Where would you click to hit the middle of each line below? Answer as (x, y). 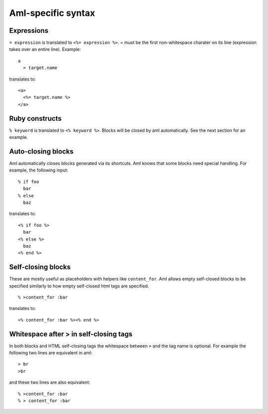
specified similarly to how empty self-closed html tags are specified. (79, 286)
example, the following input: (39, 170)
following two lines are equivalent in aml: (51, 353)
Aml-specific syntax (52, 13)
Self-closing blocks (40, 267)
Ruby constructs (35, 119)
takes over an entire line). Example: (45, 49)
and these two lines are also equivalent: (50, 382)
